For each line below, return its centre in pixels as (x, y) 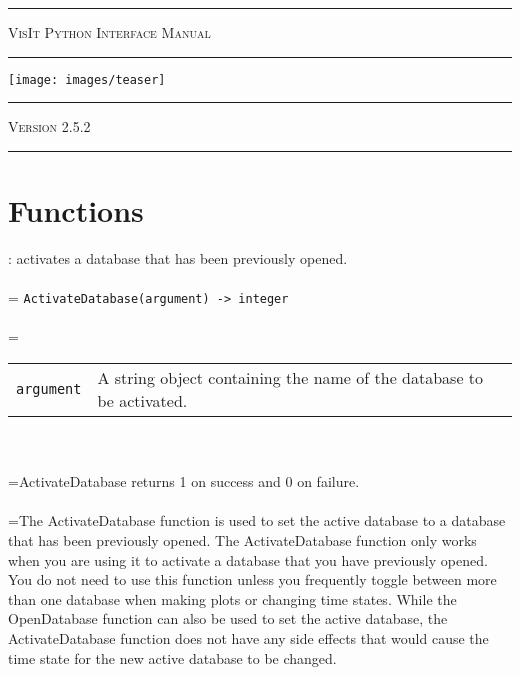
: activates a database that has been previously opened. (178, 257)
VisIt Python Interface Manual (109, 32)
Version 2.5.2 (49, 126)
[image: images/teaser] (87, 79)
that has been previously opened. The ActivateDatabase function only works (242, 539)
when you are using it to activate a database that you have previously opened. (248, 559)
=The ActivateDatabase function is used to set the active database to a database (257, 520)
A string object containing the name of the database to (290, 377)
